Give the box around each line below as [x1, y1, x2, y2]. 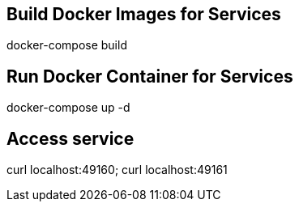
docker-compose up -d [6, 100, 130, 115]
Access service [6, 128, 135, 149]
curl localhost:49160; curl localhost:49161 [6, 163, 228, 177]
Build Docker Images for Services [6, 4, 281, 24]
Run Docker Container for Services [6, 66, 293, 87]
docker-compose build [6, 38, 127, 53]
